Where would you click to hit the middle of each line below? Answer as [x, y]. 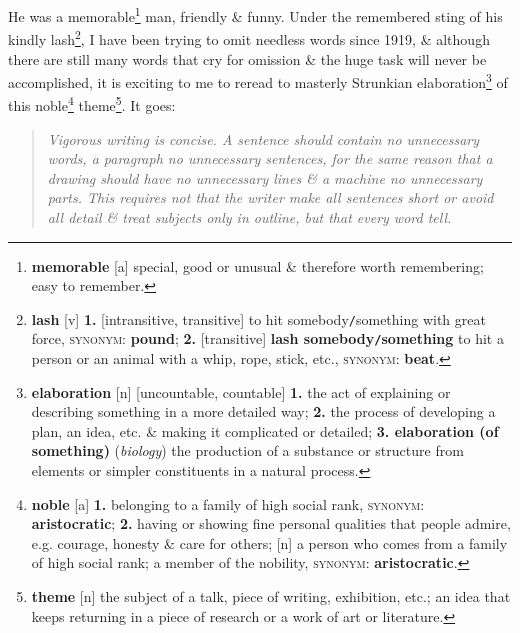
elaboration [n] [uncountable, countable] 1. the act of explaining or [241, 391]
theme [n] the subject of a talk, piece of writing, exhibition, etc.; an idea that [271, 596]
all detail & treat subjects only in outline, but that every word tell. [249, 216]
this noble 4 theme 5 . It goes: [92, 103]
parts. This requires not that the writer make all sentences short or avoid [270, 197]
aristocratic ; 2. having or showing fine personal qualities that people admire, [271, 523]
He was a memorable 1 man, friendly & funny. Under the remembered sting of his [255, 14]
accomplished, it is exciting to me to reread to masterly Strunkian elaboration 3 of [258, 80]
